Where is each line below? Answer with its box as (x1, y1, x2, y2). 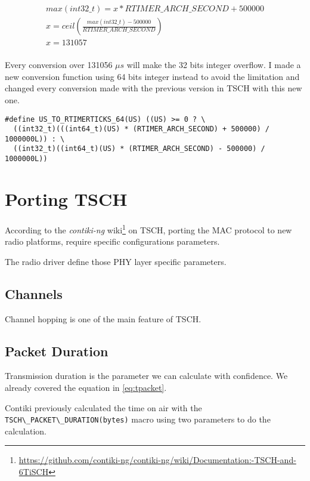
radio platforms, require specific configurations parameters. (5, 235, 220, 248)
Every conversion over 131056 (5, 58, 113, 71)
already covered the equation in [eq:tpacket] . (5, 381, 167, 393)
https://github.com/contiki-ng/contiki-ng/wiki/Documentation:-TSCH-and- (18, 454, 296, 466)
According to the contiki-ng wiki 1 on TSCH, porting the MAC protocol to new (5, 221, 292, 236)
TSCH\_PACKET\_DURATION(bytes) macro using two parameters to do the (5, 413, 271, 425)
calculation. (5, 424, 47, 437)
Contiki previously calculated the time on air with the (5, 401, 202, 414)
